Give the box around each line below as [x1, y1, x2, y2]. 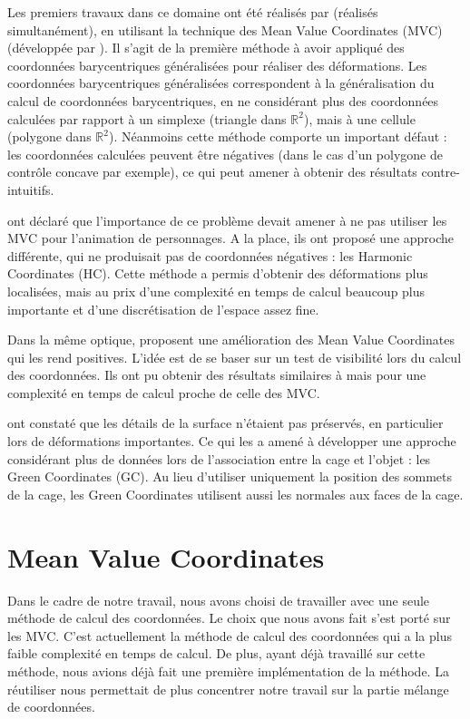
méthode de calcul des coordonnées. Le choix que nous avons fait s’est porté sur [7, 608, 451, 627]
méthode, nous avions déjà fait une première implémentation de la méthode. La [7, 661, 449, 680]
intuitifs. [7, 180, 54, 199]
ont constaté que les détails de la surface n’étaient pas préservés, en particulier [7, 413, 444, 432]
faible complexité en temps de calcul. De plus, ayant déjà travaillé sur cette [7, 644, 426, 663]
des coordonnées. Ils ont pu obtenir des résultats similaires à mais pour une [7, 365, 426, 384]
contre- [421, 162, 460, 181]
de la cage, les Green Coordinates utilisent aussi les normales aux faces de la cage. [7, 484, 464, 503]
